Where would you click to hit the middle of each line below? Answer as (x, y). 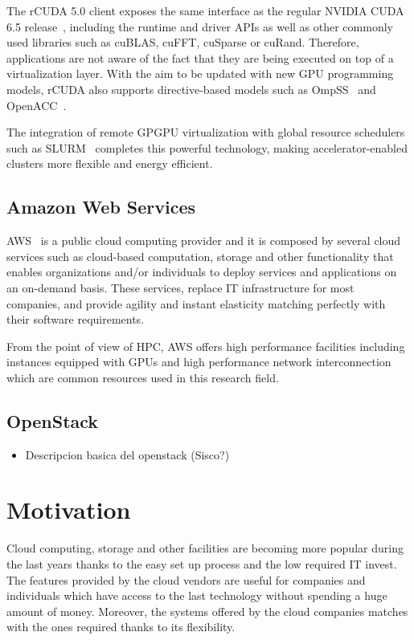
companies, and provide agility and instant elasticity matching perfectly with (196, 303)
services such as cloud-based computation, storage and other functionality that (200, 256)
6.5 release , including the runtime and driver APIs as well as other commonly (200, 26)
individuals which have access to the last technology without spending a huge (197, 595)
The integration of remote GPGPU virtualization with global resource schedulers (206, 132)
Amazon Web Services (101, 207)
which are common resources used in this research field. (143, 377)
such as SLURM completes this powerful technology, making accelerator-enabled (207, 147)
